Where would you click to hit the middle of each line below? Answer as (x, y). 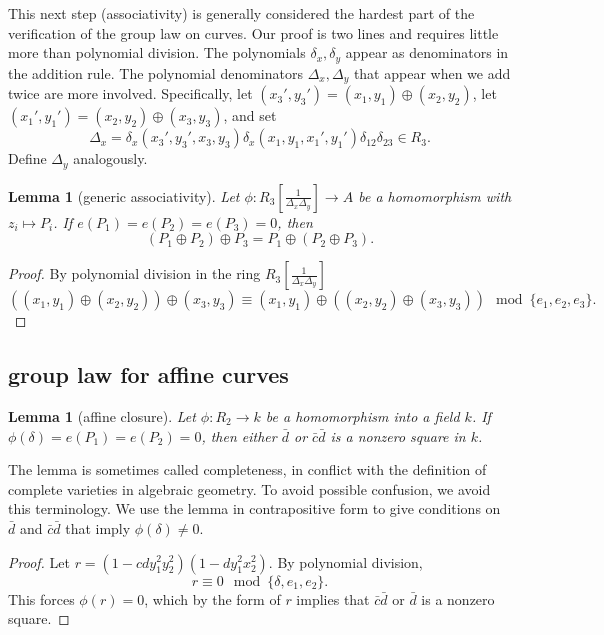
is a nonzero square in (398, 435)
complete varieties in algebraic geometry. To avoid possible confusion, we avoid (249, 488)
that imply (98, 527)
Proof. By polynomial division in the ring (134, 273)
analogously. (110, 158)
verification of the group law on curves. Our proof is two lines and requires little (253, 32)
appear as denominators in (427, 52)
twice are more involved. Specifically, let (130, 93)
